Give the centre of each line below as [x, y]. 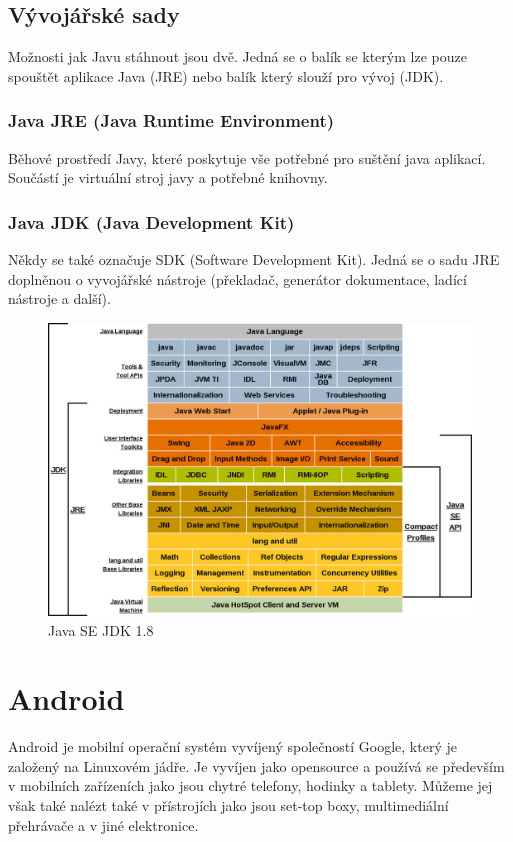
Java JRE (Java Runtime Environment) [171, 120]
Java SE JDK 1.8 [101, 629]
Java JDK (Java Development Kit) [151, 221]
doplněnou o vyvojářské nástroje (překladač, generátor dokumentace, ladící [237, 278]
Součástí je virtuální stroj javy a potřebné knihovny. [168, 177]
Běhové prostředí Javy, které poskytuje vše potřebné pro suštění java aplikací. [247, 157]
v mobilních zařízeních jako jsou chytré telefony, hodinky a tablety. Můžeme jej [250, 785]
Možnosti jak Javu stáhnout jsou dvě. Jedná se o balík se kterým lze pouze [237, 56]
